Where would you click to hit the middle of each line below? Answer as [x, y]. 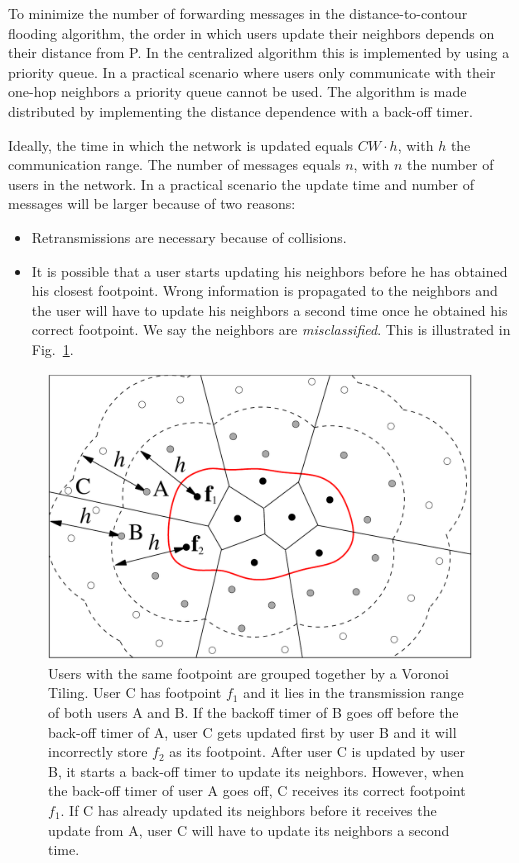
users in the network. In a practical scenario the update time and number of [241, 183]
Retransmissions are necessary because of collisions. [189, 236]
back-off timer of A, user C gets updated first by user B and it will [252, 731]
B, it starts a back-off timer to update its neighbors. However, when [256, 770]
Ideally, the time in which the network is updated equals [181, 144]
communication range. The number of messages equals [174, 164]
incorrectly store [98, 751]
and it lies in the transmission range [353, 692]
